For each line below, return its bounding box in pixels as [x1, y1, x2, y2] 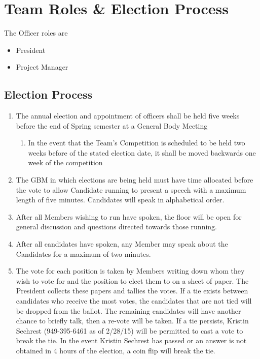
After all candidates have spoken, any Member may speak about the [16, 238, 228, 249]
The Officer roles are [4, 27, 68, 38]
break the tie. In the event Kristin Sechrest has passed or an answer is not [16, 335, 247, 346]
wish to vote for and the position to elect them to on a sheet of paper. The [16, 275, 249, 286]
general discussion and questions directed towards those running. [16, 221, 217, 232]
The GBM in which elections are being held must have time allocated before [16, 174, 253, 185]
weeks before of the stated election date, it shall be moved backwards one [28, 147, 256, 158]
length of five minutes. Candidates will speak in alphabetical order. [16, 194, 225, 205]
